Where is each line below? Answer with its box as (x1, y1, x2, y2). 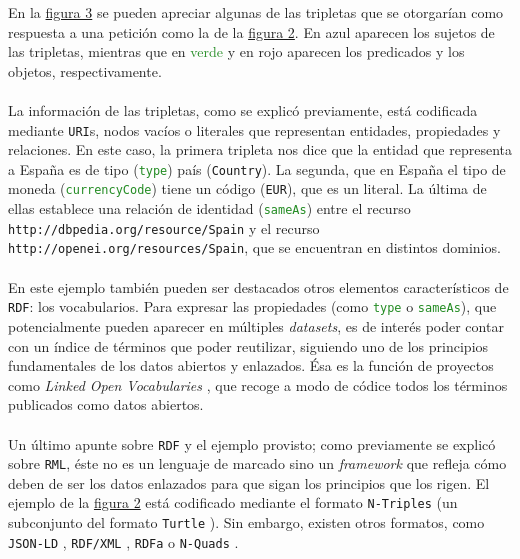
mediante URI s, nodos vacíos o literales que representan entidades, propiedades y (8, 119, 501, 140)
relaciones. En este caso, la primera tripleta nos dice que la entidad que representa (8, 139, 512, 160)
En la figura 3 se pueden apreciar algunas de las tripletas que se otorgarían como (8, 2, 504, 22)
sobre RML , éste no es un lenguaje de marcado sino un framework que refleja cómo (8, 453, 507, 474)
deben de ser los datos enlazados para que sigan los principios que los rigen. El (8, 472, 490, 493)
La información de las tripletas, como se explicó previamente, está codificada (8, 99, 478, 120)
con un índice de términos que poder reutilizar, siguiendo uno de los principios (8, 335, 489, 356)
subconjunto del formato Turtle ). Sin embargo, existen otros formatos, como (8, 512, 485, 533)
